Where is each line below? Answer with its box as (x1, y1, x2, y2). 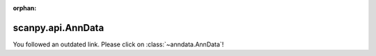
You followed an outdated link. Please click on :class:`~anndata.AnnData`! (13, 40, 224, 48)
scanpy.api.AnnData (13, 21, 104, 34)
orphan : (13, 4, 37, 12)
